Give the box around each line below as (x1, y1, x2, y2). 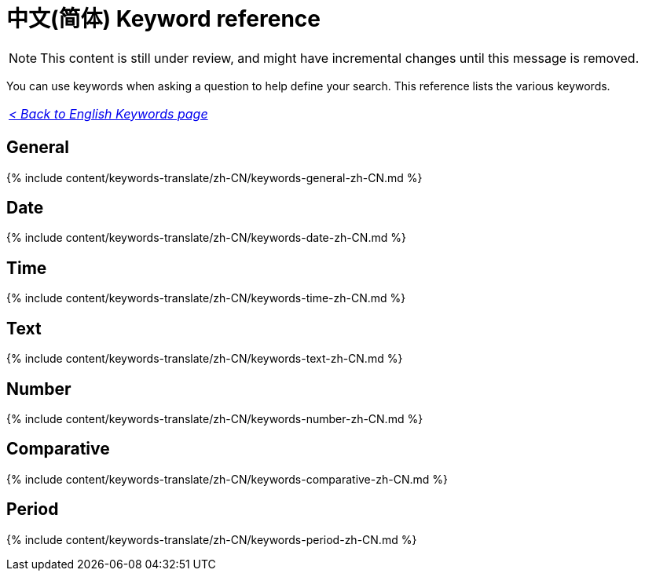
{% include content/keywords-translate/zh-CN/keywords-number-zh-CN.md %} (6, 411, 423, 425)
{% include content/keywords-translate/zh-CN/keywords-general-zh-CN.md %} (6, 170, 423, 184)
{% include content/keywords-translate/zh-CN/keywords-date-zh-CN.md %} (6, 231, 406, 245)
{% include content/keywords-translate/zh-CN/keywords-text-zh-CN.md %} (6, 352, 403, 366)
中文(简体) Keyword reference (6, 5, 321, 32)
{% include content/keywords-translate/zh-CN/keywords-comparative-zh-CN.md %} (6, 472, 448, 486)
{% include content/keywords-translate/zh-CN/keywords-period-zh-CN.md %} (6, 532, 417, 546)
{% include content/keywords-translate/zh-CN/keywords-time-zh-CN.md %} (6, 291, 406, 305)
